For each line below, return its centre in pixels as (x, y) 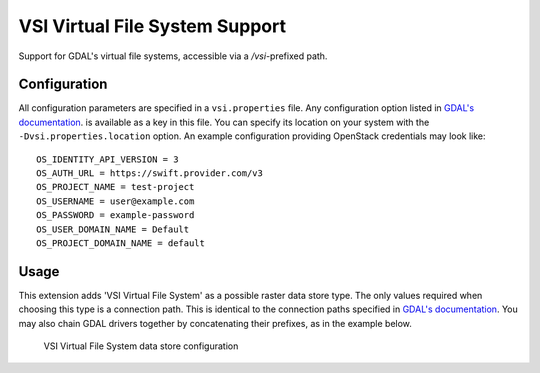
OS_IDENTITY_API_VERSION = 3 (107, 159)
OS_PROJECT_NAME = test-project (115, 187)
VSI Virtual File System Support (152, 26)
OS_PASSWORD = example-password (115, 215)
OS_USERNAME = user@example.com (115, 201)
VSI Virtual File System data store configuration (141, 346)
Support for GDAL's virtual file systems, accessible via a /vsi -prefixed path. (173, 56)
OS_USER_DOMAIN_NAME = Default (113, 229)
